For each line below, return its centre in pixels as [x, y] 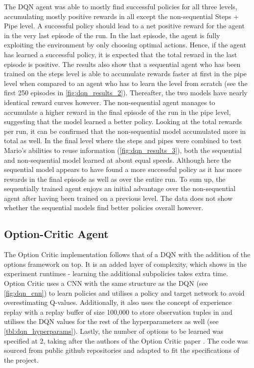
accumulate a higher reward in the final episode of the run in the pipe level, [117, 112]
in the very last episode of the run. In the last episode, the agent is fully [112, 35]
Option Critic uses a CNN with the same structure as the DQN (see [106, 283]
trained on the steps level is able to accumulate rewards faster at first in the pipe [126, 74]
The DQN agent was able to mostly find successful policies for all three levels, [121, 6]
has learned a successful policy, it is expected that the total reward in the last [121, 54]
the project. [21, 359]
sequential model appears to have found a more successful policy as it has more [123, 169]
